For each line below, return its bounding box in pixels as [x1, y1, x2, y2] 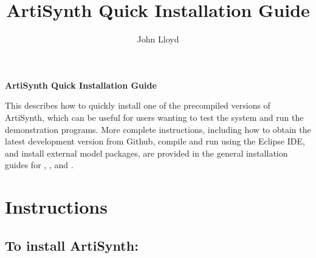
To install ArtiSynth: [5, 236, 139, 254]
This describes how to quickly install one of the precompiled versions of [5, 99, 270, 112]
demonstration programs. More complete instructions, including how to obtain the [5, 123, 311, 135]
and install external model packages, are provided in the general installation [5, 146, 288, 159]
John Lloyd [137, 33, 179, 46]
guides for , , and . [5, 158, 74, 171]
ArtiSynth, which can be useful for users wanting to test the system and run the [5, 110, 304, 123]
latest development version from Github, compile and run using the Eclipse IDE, [5, 135, 305, 148]
